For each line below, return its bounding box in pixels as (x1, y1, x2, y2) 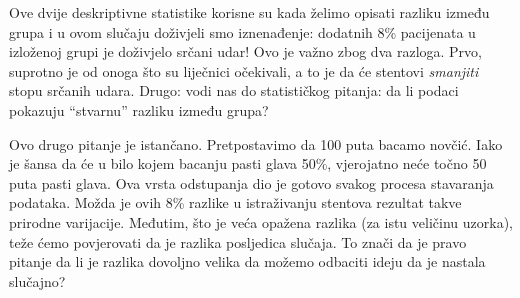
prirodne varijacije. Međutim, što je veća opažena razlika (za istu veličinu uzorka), (9, 211, 513, 232)
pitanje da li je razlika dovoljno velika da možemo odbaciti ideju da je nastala (9, 251, 486, 272)
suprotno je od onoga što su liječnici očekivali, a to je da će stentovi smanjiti (9, 60, 479, 81)
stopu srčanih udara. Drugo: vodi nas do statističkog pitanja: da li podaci (9, 80, 459, 101)
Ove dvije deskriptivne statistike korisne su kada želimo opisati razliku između (9, 2, 490, 22)
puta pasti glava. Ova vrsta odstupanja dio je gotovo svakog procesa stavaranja (9, 172, 494, 193)
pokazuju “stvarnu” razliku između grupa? (9, 99, 269, 120)
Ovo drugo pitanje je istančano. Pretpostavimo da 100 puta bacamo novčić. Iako (9, 133, 503, 154)
